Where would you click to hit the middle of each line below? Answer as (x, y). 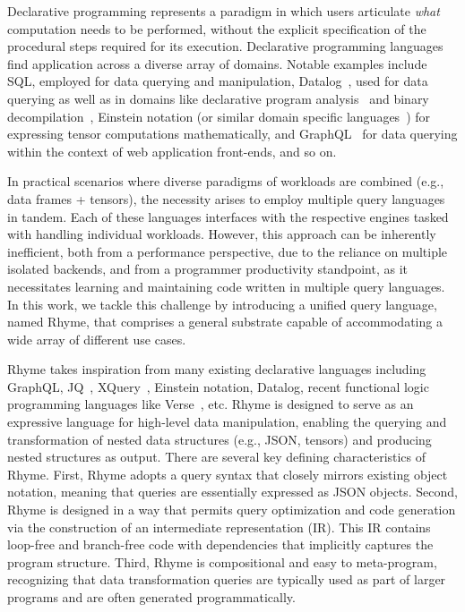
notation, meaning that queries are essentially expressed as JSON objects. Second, (232, 492)
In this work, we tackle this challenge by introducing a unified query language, (222, 304)
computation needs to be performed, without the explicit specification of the (217, 28)
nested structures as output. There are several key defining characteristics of (217, 457)
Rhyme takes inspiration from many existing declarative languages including (217, 369)
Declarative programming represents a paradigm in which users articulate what (224, 11)
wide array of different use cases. (97, 339)
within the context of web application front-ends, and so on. (172, 151)
